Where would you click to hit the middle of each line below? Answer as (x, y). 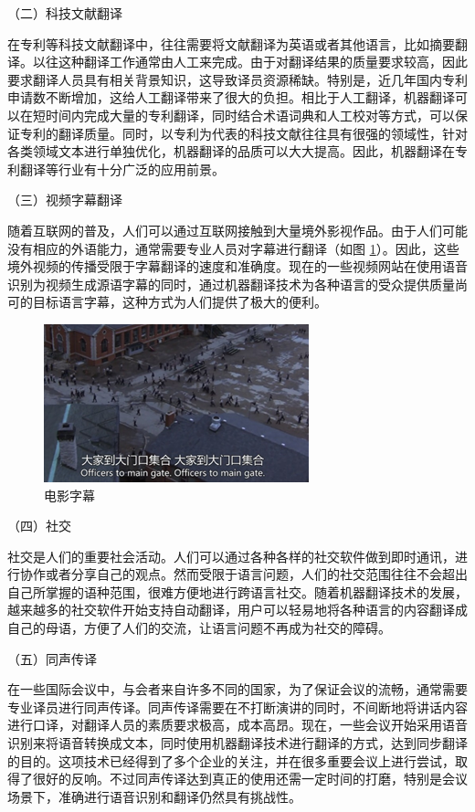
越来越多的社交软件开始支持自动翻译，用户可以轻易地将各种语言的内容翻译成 (237, 610)
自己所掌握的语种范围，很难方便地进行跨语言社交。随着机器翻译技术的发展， (237, 591)
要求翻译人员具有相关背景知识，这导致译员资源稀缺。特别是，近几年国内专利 (237, 79)
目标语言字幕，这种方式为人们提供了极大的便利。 (179, 302)
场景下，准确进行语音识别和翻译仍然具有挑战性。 (154, 796)
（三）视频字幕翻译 (65, 200)
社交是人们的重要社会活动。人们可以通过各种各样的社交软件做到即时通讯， (231, 556)
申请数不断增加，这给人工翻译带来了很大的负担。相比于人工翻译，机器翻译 (231, 97)
